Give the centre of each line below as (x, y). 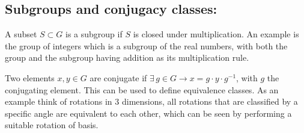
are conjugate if (118, 77)
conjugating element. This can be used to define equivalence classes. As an (142, 89)
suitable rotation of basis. (52, 125)
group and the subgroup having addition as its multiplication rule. (127, 57)
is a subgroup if (94, 34)
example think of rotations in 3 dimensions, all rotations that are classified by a (151, 101)
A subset (21, 34)
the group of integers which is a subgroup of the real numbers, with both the (146, 45)
